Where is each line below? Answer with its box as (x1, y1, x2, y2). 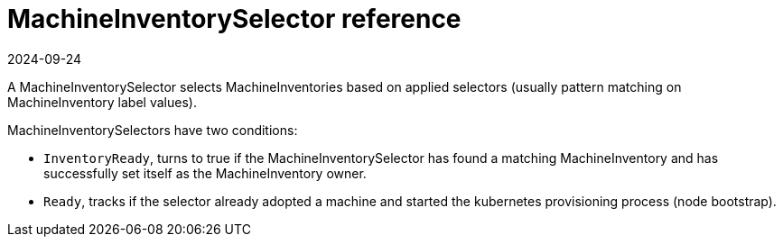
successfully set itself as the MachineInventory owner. (43, 165, 367, 181)
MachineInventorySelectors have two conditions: (7, 122, 298, 138)
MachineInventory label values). (7, 94, 197, 110)
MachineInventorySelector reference (7, 4, 461, 34)
